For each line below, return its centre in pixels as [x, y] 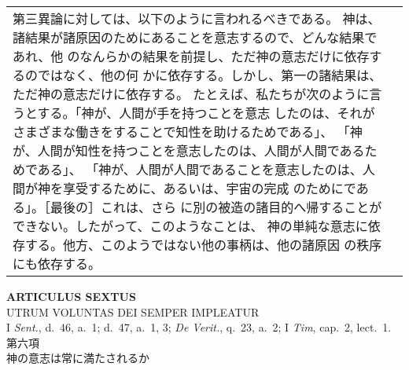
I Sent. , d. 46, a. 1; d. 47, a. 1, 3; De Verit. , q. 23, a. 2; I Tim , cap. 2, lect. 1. [199, 327]
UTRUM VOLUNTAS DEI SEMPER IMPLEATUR [133, 311]
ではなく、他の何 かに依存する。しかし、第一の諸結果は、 [210, 75]
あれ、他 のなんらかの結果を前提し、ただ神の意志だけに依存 [191, 56]
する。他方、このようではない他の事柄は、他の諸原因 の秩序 [204, 245]
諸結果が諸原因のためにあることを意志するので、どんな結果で [195, 37]
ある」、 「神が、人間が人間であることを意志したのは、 [200, 169]
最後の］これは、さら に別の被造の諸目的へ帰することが [216, 207]
